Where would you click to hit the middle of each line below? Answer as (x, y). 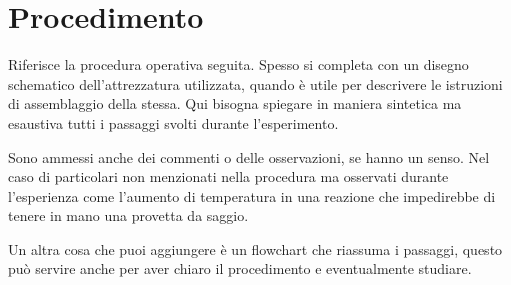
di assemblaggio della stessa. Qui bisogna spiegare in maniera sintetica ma (235, 103)
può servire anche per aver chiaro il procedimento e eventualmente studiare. (240, 268)
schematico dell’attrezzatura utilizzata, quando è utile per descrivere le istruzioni (255, 83)
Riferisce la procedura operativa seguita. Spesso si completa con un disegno (238, 64)
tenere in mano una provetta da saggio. (128, 215)
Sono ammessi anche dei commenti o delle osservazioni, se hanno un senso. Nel (249, 156)
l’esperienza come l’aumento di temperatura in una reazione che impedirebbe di (252, 195)
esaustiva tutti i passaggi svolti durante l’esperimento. (173, 122)
